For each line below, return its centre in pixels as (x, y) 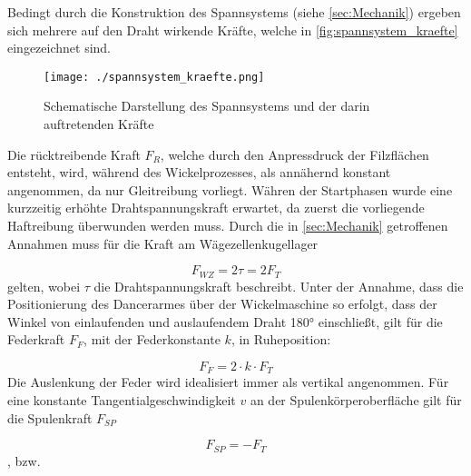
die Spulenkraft (50, 417)
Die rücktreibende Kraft (74, 154)
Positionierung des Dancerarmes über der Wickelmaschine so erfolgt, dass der (222, 304)
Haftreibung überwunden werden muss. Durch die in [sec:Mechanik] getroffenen (228, 225)
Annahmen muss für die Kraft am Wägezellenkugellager (163, 243)
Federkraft (36, 339)
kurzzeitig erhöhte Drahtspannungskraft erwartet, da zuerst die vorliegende (216, 208)
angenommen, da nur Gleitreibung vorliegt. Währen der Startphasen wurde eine (230, 189)
